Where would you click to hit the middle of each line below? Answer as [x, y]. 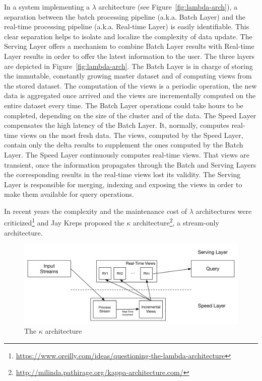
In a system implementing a [47, 7]
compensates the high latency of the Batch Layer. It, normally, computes [117, 125]
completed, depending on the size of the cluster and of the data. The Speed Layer [130, 115]
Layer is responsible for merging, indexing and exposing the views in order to [123, 184]
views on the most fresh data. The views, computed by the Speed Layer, [132, 135]
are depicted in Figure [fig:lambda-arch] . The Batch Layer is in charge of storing [128, 66]
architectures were [224, 211]
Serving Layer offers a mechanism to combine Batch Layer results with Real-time [129, 46]
